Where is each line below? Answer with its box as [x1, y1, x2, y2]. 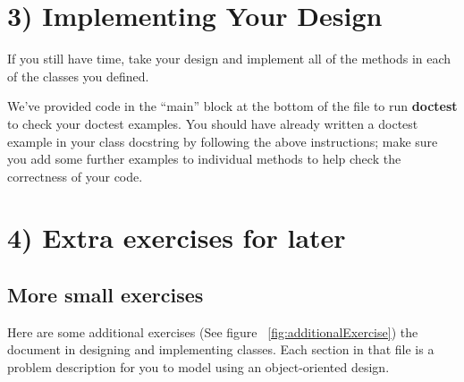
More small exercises [7, 281, 204, 309]
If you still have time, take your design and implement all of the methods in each [7, 49, 451, 68]
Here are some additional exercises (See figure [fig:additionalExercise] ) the [7, 322, 418, 341]
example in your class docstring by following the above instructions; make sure [7, 132, 438, 150]
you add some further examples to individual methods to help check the [7, 149, 401, 168]
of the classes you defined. [7, 66, 149, 85]
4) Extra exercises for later [7, 219, 346, 256]
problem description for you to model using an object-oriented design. [7, 358, 390, 377]
